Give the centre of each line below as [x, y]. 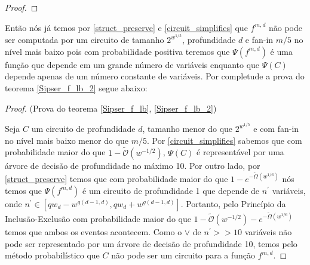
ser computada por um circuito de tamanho [85, 40]
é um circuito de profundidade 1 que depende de [171, 190]
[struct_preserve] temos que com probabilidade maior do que [116, 179]
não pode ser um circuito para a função [183, 255]
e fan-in [259, 40]
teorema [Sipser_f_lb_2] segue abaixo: [76, 88]
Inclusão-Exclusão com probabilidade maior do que [98, 219]
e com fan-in [276, 129]
